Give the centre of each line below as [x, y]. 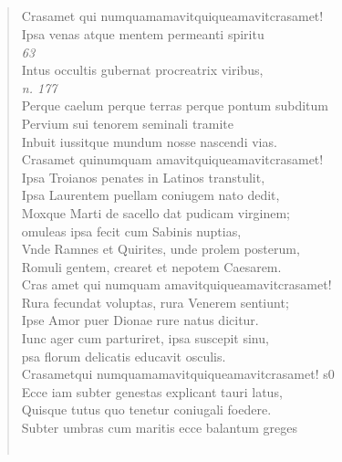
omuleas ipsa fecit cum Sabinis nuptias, [131, 231]
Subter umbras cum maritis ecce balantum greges [159, 428]
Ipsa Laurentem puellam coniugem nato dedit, [150, 195]
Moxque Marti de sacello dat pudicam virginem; [155, 212]
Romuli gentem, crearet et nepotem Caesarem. [151, 266]
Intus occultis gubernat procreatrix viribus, [142, 70]
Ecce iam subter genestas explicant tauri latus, [152, 391]
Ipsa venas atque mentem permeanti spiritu [143, 33]
